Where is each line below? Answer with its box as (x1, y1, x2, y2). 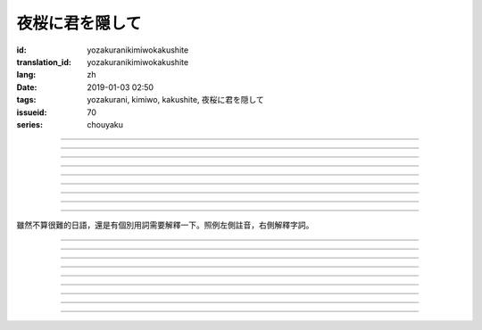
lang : (16, 70, 37, 80)
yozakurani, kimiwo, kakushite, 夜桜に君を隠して (87, 95, 265, 105)
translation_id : (16, 56, 71, 67)
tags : (16, 95, 37, 105)
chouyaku (87, 119, 124, 129)
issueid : (16, 107, 47, 118)
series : (16, 119, 44, 129)
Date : (16, 81, 37, 93)
